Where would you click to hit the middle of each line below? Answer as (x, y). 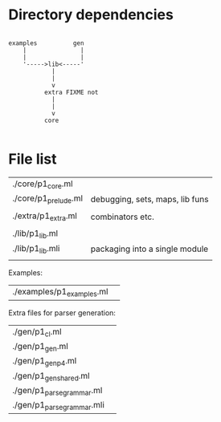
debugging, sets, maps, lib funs (149, 199)
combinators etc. (122, 217)
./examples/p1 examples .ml (60, 292)
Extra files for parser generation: (62, 313)
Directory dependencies (91, 15)
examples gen (46, 43)
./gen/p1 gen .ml (40, 347)
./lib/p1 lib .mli (36, 249)
